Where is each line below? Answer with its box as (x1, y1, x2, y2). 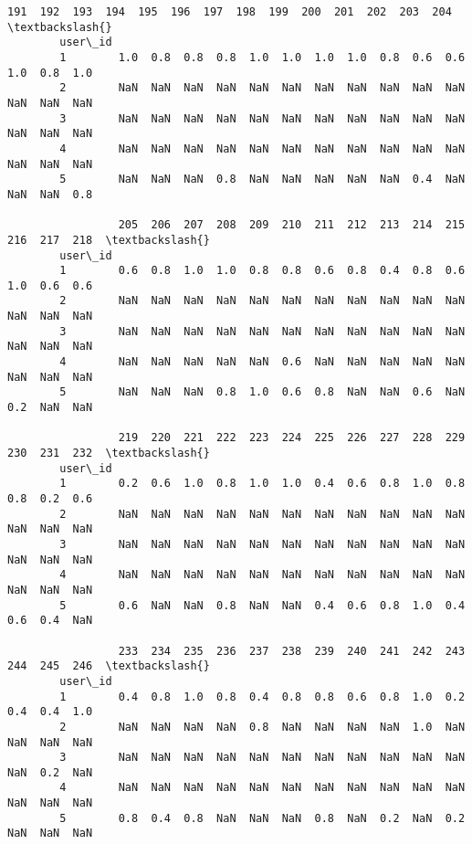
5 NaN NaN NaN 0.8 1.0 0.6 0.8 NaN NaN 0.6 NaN (59, 385, 466, 399)
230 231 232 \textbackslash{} (7, 447, 210, 460)
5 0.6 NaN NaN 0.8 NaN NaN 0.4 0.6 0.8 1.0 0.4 (59, 598, 466, 612)
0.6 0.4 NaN (7, 614, 93, 628)
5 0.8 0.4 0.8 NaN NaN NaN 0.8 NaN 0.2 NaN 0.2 (59, 811, 466, 825)
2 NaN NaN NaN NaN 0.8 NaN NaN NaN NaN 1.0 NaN (59, 720, 466, 733)
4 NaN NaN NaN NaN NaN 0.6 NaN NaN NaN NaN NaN (59, 355, 466, 369)
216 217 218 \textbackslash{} (7, 233, 210, 247)
